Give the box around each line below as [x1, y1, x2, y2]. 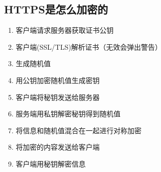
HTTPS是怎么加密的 [4, 1, 108, 17]
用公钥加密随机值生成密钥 [15, 75, 100, 85]
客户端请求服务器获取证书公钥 [15, 25, 114, 35]
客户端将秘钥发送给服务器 [15, 91, 100, 102]
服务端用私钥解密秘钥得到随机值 [15, 108, 121, 119]
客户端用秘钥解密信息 [15, 158, 86, 169]
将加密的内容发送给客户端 [15, 142, 100, 152]
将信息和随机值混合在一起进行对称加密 [15, 125, 142, 135]
